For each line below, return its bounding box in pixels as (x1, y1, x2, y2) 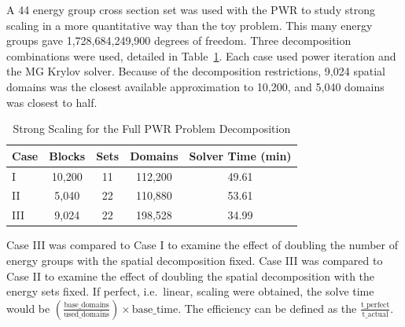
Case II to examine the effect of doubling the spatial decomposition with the (6, 267, 375, 284)
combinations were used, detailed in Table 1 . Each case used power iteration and (6, 47, 396, 64)
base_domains (64, 301, 109, 310)
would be (6, 299, 50, 316)
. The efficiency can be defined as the (178, 299, 357, 316)
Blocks (49, 147, 86, 163)
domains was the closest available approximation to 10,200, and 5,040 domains (6, 78, 385, 94)
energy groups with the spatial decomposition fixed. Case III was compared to (6, 252, 383, 268)
